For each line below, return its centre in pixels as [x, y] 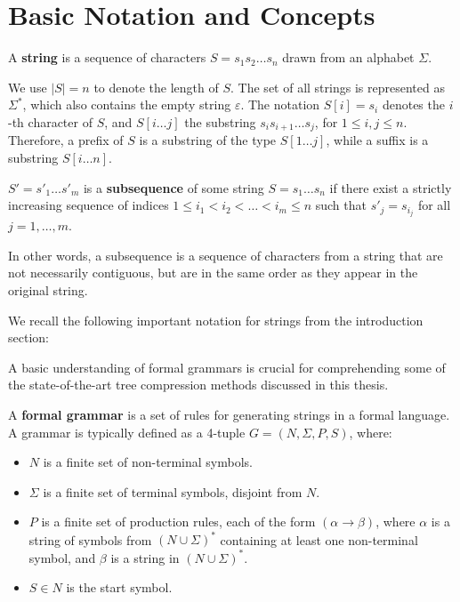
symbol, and [62, 557]
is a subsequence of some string [174, 187]
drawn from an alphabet [348, 57]
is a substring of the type [208, 140]
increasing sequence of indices [89, 205]
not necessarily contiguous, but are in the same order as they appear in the [213, 273]
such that [341, 205]
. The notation [280, 104]
